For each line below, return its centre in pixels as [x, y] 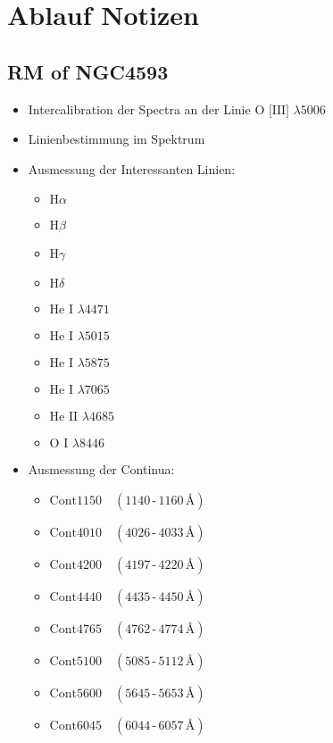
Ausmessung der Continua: [101, 469]
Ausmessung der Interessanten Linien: [132, 168]
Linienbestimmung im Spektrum [117, 139]
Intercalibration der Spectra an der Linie [139, 109]
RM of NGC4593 [88, 71]
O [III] [272, 110]
